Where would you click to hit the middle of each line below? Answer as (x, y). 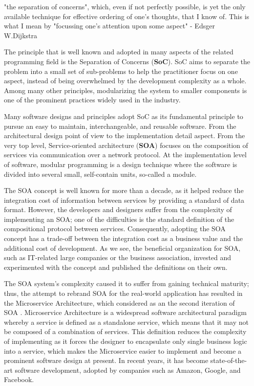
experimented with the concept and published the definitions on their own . (116, 267)
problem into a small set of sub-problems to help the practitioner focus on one (121, 71)
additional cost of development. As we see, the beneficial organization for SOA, (122, 248)
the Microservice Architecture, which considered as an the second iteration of (119, 302)
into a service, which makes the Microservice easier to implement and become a (123, 350)
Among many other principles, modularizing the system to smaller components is (126, 90)
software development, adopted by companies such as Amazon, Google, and (128, 370)
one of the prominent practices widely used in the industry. (92, 100)
